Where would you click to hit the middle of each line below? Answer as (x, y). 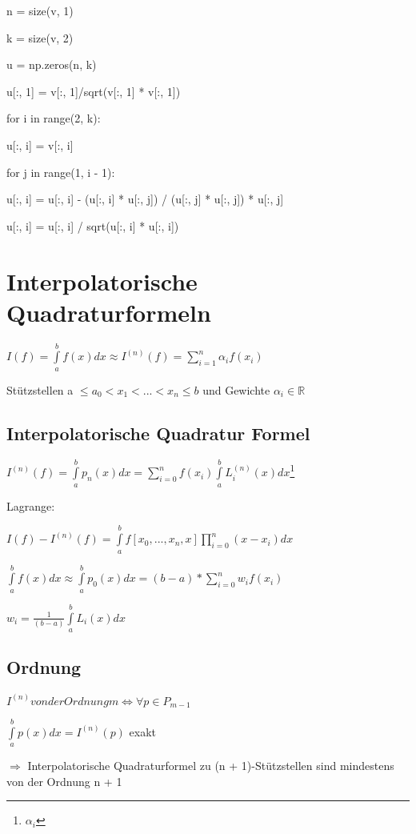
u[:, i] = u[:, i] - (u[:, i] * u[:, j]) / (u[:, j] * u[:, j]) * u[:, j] (145, 199)
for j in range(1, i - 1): (61, 172)
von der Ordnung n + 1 (64, 781)
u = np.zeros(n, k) (52, 64)
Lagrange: (31, 505)
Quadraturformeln (109, 312)
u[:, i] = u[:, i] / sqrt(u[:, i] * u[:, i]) (93, 225)
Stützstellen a (40, 389)
